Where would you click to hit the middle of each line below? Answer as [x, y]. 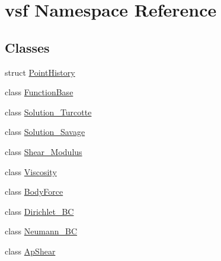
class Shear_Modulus [44, 151]
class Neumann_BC [41, 231]
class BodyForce [34, 191]
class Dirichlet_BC [39, 211]
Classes [27, 47]
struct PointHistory [40, 72]
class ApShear [30, 251]
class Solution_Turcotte [48, 112]
